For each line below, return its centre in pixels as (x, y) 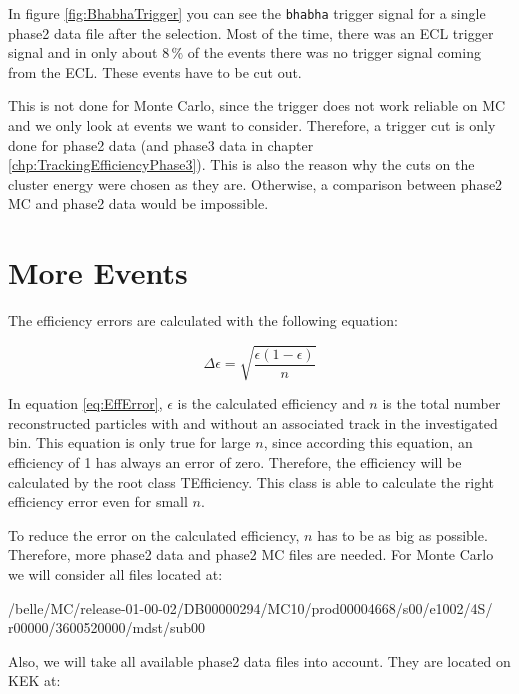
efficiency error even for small (98, 501)
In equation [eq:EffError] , (85, 403)
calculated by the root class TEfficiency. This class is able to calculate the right (251, 481)
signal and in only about (83, 52)
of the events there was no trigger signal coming (334, 52)
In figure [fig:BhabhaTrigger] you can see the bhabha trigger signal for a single (247, 13)
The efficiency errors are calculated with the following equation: (203, 320)
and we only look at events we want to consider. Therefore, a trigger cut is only (252, 125)
